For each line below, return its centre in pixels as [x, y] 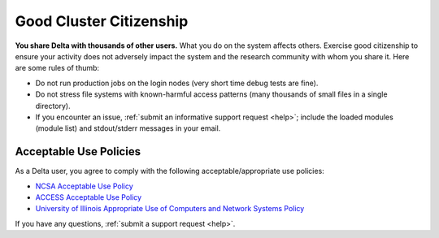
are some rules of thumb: [57, 68]
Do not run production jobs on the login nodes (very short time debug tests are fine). [177, 83]
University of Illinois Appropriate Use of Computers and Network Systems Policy [170, 209]
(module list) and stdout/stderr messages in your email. [128, 128]
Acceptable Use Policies [78, 151]
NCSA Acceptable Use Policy [84, 186]
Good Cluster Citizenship [102, 21]
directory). [53, 106]
